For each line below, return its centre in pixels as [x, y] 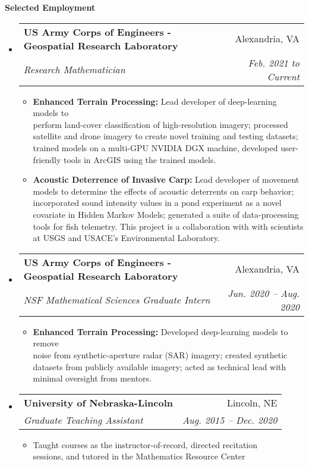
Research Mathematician [74, 70]
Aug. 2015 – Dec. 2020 [230, 420]
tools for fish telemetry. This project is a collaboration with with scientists [168, 226]
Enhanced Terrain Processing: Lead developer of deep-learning [155, 101]
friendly [47, 159]
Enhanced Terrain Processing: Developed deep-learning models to [160, 331]
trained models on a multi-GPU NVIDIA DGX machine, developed [155, 147]
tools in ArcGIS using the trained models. [140, 159]
